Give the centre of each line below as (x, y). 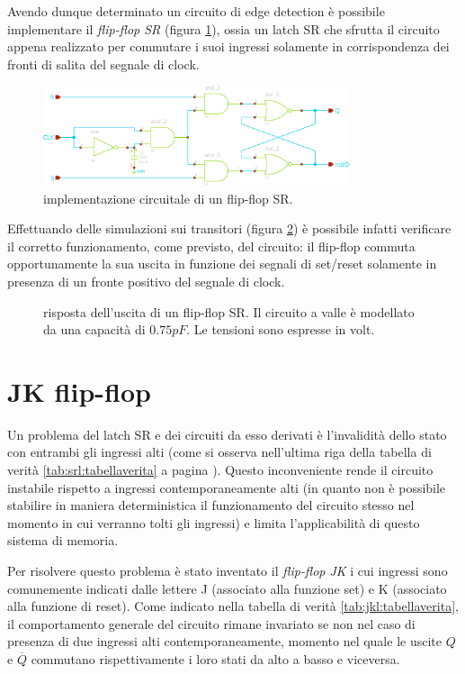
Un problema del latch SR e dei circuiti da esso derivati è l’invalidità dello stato (227, 434)
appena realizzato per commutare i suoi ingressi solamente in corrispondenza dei (228, 46)
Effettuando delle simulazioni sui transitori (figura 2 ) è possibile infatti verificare (229, 228)
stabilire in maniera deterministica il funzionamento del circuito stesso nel (211, 505)
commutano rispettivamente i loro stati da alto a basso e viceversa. (215, 658)
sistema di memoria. (63, 540)
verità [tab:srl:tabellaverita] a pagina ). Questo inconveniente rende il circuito (220, 470)
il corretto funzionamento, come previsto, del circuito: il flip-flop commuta (211, 246)
